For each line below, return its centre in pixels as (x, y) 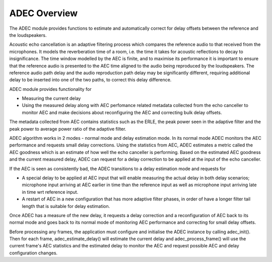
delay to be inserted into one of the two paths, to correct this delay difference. (90, 80)
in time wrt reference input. (50, 192)
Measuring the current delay (51, 98)
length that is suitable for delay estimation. (66, 206)
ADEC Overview (44, 13)
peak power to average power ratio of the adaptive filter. (68, 129)
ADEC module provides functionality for (50, 89)
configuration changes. (33, 253)
